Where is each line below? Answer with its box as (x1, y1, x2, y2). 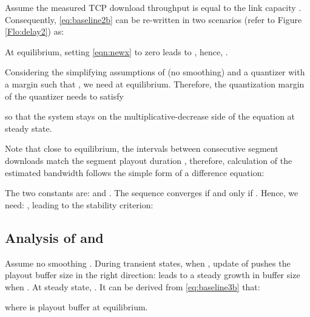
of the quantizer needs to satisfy (5, 89, 124, 102)
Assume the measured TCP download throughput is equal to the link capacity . (5, 1, 302, 13)
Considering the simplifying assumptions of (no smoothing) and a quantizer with (5, 66, 305, 78)
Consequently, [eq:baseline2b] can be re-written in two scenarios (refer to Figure (5, 13, 302, 26)
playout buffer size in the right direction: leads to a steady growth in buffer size (5, 268, 300, 281)
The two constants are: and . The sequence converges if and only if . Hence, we (5, 186, 298, 199)
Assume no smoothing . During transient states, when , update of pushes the (5, 256, 291, 269)
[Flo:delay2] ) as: (5, 25, 64, 38)
